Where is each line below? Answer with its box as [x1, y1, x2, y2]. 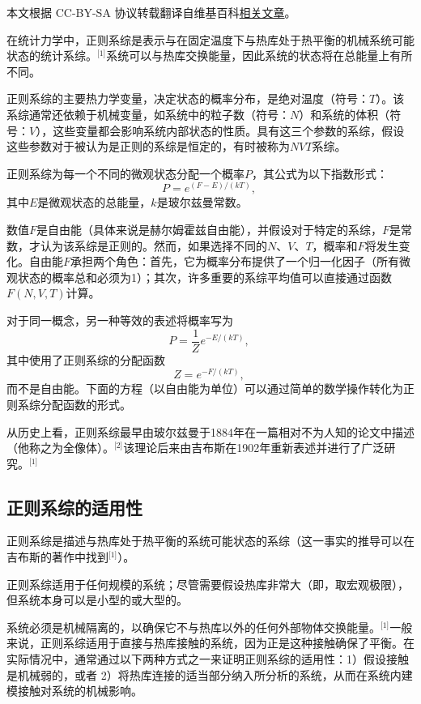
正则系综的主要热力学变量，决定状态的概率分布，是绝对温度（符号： [6, 90, 369, 107]
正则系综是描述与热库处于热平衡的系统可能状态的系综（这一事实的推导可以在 [6, 532, 415, 549]
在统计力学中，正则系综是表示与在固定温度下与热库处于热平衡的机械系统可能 [6, 31, 415, 48]
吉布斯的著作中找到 [6, 548, 108, 565]
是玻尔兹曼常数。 [156, 194, 248, 211]
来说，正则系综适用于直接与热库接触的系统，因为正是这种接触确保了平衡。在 [6, 634, 415, 651]
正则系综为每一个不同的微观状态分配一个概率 [6, 164, 245, 181]
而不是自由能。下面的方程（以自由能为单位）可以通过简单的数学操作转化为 [6, 380, 403, 397]
